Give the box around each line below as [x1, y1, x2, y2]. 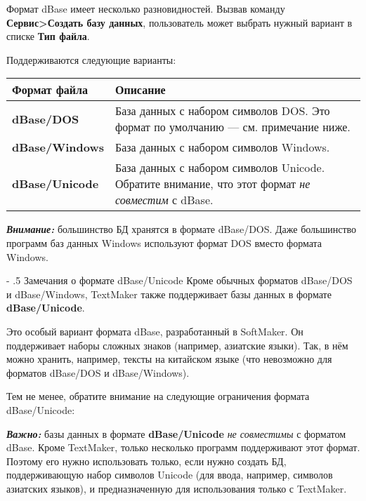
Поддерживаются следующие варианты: [6, 52, 176, 67]
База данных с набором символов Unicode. [115, 159, 325, 176]
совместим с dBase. [115, 192, 214, 208]
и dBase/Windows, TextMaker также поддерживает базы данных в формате [6, 286, 332, 301]
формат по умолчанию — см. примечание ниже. [115, 119, 351, 135]
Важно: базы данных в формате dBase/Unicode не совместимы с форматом [6, 426, 346, 441]
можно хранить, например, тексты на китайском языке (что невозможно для [6, 352, 332, 366]
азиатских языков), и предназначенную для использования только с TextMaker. [6, 481, 347, 495]
